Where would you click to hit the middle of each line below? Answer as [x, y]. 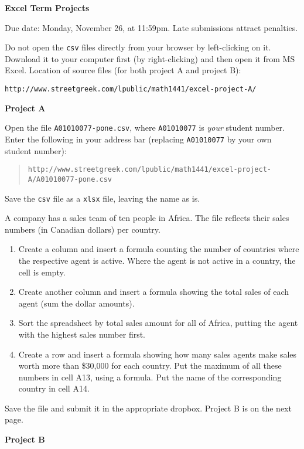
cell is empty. [42, 272]
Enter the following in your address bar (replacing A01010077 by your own [138, 139]
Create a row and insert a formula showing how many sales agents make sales [158, 354]
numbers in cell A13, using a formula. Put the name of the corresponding [150, 377]
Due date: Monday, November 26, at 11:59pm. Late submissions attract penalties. [151, 27]
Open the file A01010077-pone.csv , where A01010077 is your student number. [145, 127]
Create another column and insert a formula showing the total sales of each [154, 292]
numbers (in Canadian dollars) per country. [83, 229]
